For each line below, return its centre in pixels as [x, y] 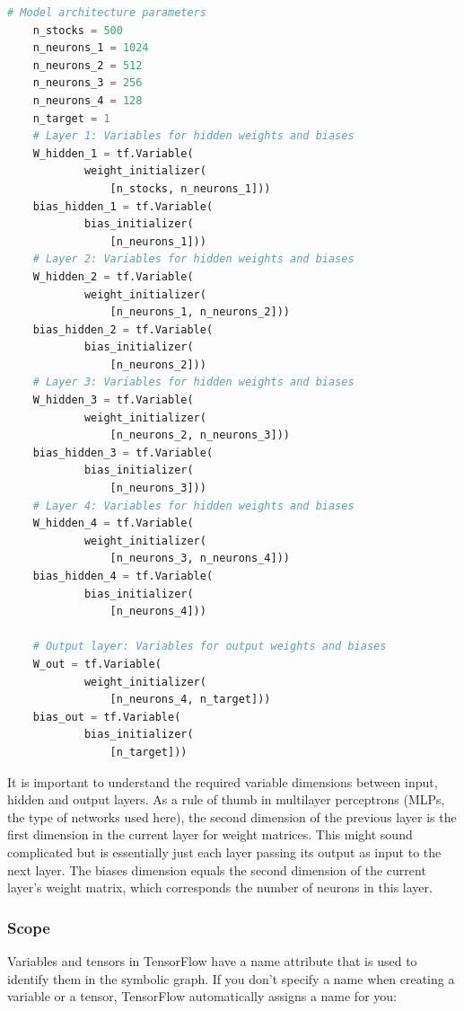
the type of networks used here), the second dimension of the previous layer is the [232, 816]
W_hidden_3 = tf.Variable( [113, 400]
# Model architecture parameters [107, 13]
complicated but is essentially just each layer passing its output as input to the [224, 851]
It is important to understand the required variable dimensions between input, [223, 781]
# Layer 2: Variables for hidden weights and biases [193, 259]
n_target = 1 [71, 118]
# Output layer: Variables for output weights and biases [210, 647]
